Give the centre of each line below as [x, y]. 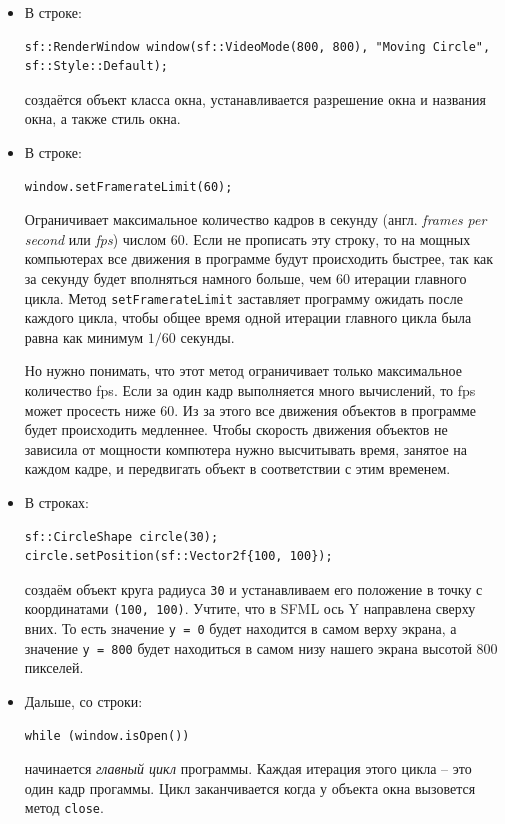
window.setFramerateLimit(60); [128, 186]
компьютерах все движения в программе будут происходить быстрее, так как [259, 258]
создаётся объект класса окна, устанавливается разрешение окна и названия [255, 98]
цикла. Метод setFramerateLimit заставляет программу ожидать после [243, 297]
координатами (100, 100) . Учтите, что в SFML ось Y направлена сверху [250, 608]
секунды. [207, 336]
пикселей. [54, 667]
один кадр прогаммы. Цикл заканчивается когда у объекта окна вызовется [250, 787]
